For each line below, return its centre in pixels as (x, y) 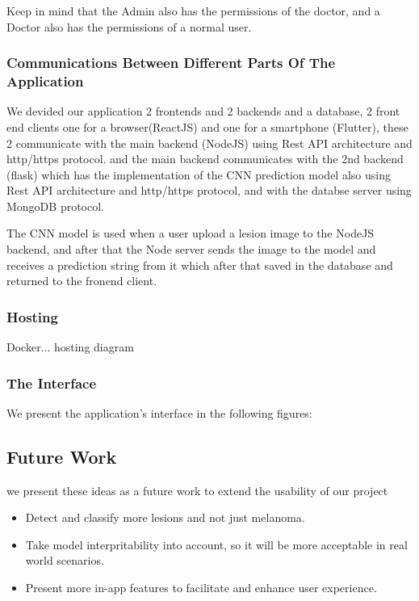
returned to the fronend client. (82, 281)
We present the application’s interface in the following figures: (159, 412)
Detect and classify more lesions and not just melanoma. (165, 517)
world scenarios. (65, 560)
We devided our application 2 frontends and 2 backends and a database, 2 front (203, 111)
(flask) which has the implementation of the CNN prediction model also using (199, 174)
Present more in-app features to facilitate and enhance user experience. (201, 588)
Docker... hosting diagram (70, 347)
